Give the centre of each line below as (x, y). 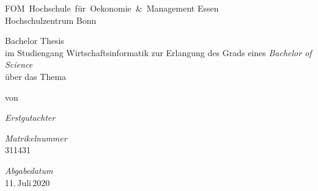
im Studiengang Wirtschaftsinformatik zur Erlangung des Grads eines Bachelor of (158, 52)
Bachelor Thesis (35, 41)
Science (19, 64)
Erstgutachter (30, 117)
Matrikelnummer (36, 138)
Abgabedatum (29, 170)
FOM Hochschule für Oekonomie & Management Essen (112, 8)
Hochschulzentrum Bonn (51, 20)
